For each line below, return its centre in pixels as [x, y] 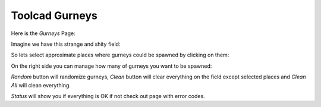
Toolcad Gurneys [54, 15]
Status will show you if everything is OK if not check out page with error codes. [108, 96]
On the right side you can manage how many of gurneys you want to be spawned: [111, 66]
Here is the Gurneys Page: [43, 33]
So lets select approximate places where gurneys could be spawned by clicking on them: [120, 55]
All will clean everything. [41, 85]
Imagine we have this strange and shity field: [66, 44]
